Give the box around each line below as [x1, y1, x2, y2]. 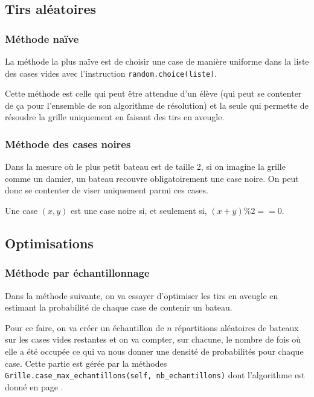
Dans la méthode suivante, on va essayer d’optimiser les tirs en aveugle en [5, 289, 278, 302]
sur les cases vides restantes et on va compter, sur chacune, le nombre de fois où [5, 333, 301, 346]
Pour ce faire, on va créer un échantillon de [5, 321, 164, 334]
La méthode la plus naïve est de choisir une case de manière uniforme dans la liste [5, 55, 309, 67]
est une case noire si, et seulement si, [71, 204, 207, 217]
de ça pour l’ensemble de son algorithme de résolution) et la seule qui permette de [5, 98, 309, 111]
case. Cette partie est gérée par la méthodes [5, 357, 167, 369]
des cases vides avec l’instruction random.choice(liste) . [5, 66, 217, 79]
